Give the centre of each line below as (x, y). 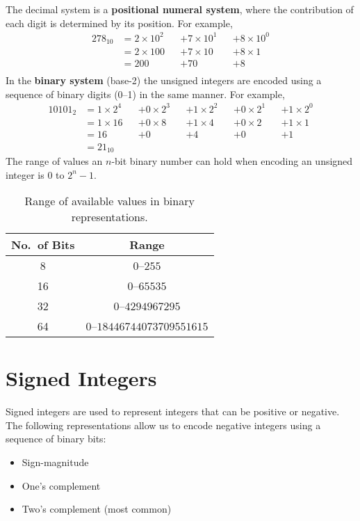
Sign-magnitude (55, 462)
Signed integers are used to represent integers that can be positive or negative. (173, 411)
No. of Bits (43, 245)
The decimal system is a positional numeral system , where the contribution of (180, 9)
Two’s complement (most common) (97, 509)
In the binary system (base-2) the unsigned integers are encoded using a (164, 80)
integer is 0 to (35, 174)
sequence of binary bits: (56, 439)
